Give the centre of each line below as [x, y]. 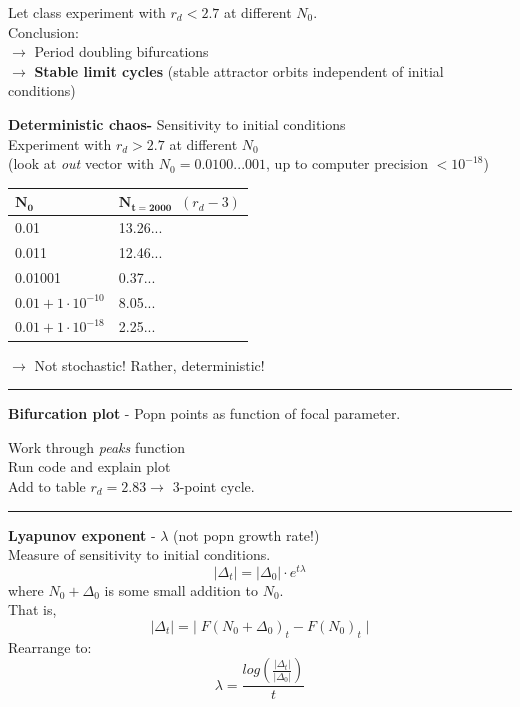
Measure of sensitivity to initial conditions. [139, 554]
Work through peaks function [97, 446]
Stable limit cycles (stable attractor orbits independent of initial [239, 70]
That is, [32, 609]
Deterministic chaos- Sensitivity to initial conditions [177, 123]
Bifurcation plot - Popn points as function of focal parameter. [204, 413]
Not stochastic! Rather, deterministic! [149, 364]
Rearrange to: [50, 646]
